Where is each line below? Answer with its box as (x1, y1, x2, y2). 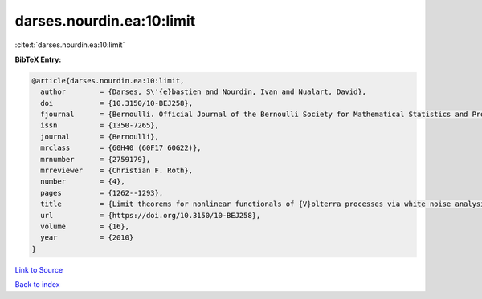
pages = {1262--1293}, (40, 188, 164, 197)
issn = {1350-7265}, (40, 121, 160, 130)
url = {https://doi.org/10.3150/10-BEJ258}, (40, 211, 261, 220)
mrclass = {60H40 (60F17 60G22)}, (40, 143, 202, 152)
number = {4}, (40, 177, 126, 186)
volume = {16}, (40, 222, 130, 231)
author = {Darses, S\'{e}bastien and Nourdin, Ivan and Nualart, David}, (40, 87, 367, 96)
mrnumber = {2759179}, (40, 155, 151, 164)
